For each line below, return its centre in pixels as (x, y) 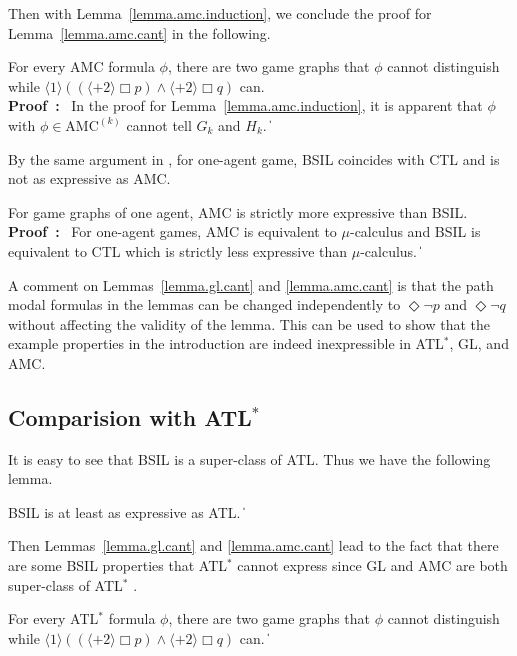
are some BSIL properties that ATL (118, 565)
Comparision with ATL (130, 416)
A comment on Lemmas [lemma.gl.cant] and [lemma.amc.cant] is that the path (251, 284)
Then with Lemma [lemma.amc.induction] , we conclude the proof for (220, 13)
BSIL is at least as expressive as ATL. (124, 511)
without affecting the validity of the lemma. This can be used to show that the (249, 323)
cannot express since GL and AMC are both (372, 565)
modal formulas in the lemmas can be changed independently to (204, 304)
